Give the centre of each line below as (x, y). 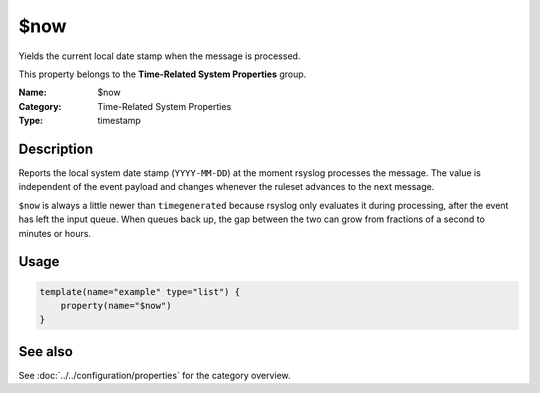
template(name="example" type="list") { (139, 291)
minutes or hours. (55, 233)
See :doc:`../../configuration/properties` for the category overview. (154, 375)
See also (46, 351)
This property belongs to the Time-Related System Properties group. (162, 74)
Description (56, 148)
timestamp (119, 121)
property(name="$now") (116, 305)
